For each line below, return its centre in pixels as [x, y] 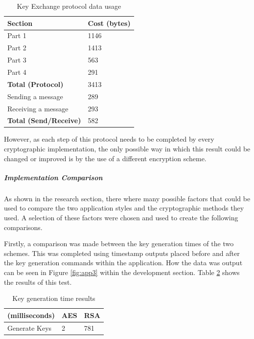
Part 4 [17, 72]
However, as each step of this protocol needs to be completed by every [109, 139]
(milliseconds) [31, 315]
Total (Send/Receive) [44, 120]
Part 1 [17, 35]
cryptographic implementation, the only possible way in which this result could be [127, 149]
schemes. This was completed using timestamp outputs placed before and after [122, 253]
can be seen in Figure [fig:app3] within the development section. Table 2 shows [122, 272]
